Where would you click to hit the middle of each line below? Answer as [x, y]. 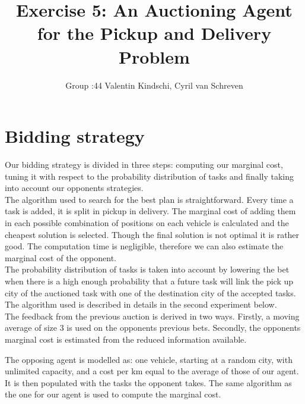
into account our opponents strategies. [74, 188]
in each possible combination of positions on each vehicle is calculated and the [147, 223]
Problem [154, 56]
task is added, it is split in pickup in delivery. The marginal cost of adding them [150, 211]
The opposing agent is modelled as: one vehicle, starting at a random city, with [149, 359]
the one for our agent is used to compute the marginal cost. [113, 394]
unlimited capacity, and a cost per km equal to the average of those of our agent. [152, 371]
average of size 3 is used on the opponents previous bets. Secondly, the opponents [153, 328]
